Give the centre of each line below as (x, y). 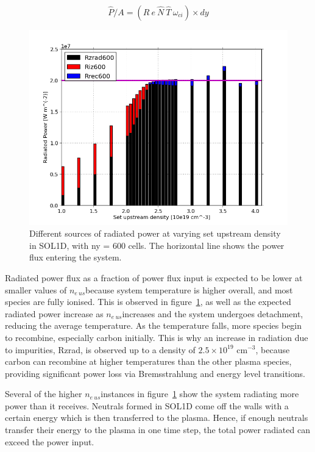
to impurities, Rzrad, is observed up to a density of (100, 349)
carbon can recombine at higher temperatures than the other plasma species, (148, 361)
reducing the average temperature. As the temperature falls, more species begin (154, 325)
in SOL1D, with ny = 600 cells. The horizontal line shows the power (157, 245)
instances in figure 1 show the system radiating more (200, 394)
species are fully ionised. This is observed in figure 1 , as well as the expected (148, 302)
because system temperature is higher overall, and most (189, 289)
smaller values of (36, 289)
